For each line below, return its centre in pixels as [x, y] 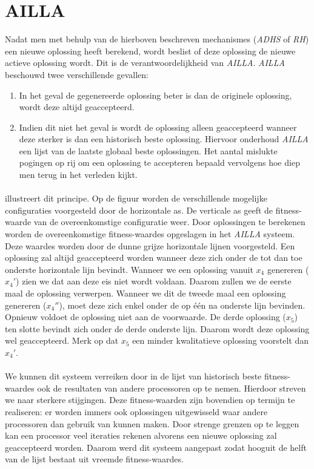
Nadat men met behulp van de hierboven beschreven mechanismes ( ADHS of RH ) [157, 39]
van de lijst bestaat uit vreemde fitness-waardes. [94, 459]
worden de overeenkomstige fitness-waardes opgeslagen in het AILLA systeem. [150, 234]
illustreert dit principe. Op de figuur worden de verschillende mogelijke [136, 198]
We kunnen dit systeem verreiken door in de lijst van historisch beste [133, 376]
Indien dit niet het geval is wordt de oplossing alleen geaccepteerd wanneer [158, 127]
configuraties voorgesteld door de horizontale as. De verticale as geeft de [139, 210]
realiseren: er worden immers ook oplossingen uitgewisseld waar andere [136, 411]
